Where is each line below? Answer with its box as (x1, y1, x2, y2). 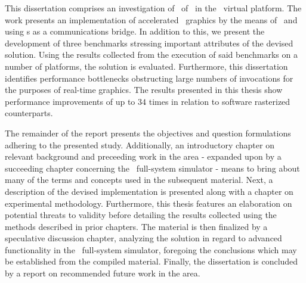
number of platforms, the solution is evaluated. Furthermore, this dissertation (5, 60, 288, 72)
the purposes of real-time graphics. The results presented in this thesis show (5, 83, 283, 96)
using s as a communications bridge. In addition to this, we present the (5, 25, 265, 38)
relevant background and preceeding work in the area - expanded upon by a (5, 150, 282, 163)
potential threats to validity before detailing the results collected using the (5, 209, 277, 221)
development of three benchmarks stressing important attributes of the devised (5, 36, 293, 49)
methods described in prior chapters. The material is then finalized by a (5, 220, 268, 232)
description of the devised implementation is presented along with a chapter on (5, 185, 293, 197)
